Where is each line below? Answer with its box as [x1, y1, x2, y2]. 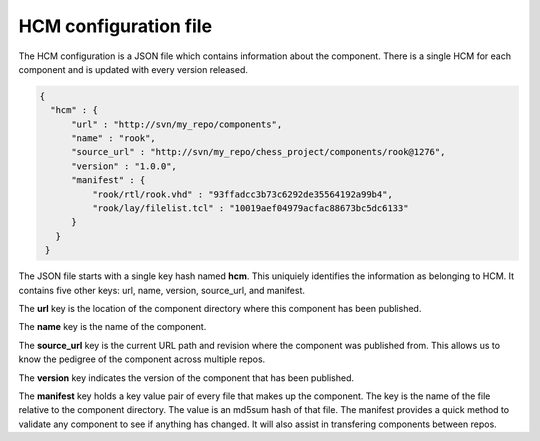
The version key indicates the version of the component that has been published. [18, 371, 355, 384]
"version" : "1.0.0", [71, 160, 177, 172]
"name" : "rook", [71, 133, 157, 144]
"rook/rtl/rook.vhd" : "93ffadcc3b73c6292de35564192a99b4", [91, 188, 394, 200]
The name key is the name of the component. [18, 321, 207, 333]
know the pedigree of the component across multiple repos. [18, 353, 266, 365]
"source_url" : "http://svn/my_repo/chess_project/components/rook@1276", [71, 146, 446, 158]
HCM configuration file [18, 15, 213, 37]
